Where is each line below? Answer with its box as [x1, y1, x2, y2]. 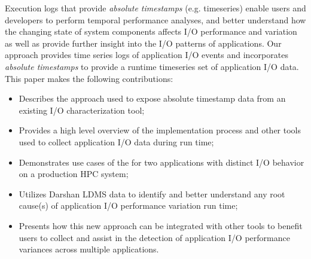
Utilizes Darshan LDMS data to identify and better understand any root [19, 187, 285, 200]
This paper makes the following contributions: [5, 72, 173, 84]
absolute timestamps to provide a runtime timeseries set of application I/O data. [5, 60, 299, 72]
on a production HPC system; [19, 167, 129, 180]
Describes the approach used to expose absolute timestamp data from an [19, 92, 286, 105]
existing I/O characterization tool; [19, 103, 145, 116]
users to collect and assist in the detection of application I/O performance [19, 231, 290, 243]
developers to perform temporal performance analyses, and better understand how [5, 13, 306, 26]
